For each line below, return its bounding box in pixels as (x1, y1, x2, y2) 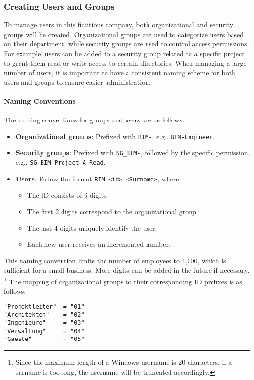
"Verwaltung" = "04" (4, 327, 85, 335)
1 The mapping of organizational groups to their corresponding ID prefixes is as (4, 275, 242, 286)
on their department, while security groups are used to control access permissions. (4, 39, 249, 49)
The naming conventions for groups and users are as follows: (4, 115, 184, 125)
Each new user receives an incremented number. (27, 239, 170, 249)
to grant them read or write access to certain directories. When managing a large (4, 58, 247, 68)
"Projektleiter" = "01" (4, 303, 85, 310)
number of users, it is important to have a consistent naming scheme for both (4, 67, 235, 78)
